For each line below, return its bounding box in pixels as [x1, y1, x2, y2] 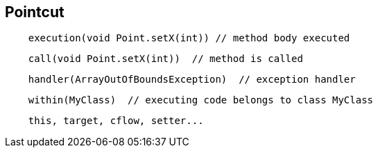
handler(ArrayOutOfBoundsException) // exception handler [28, 74, 356, 85]
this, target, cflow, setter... [28, 115, 204, 127]
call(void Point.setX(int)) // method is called [28, 53, 303, 65]
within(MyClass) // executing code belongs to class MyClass [28, 94, 374, 106]
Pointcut [5, 3, 65, 21]
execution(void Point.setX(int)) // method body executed [28, 32, 350, 44]
